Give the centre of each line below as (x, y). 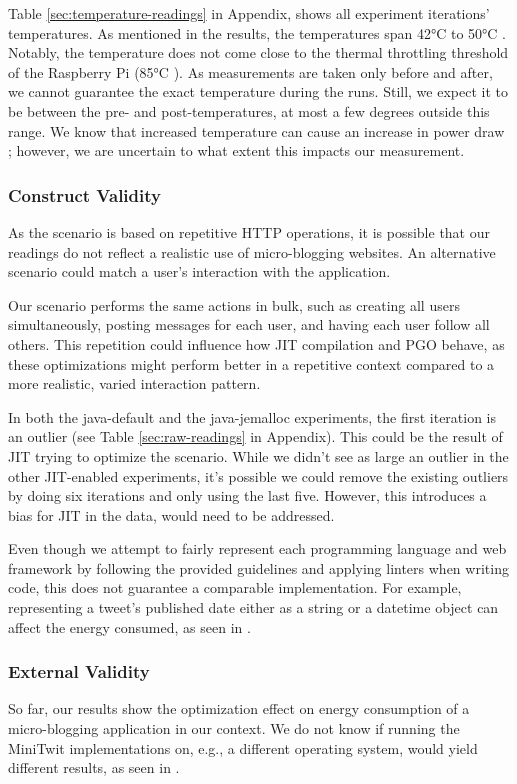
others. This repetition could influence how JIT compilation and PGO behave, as (256, 343)
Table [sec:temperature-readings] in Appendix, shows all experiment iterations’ (249, 13)
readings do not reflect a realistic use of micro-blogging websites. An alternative (252, 251)
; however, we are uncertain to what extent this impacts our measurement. (236, 150)
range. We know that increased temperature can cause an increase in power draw (256, 130)
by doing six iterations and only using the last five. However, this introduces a (247, 495)
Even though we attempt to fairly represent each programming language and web (257, 548)
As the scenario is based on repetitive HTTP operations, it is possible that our (249, 231)
